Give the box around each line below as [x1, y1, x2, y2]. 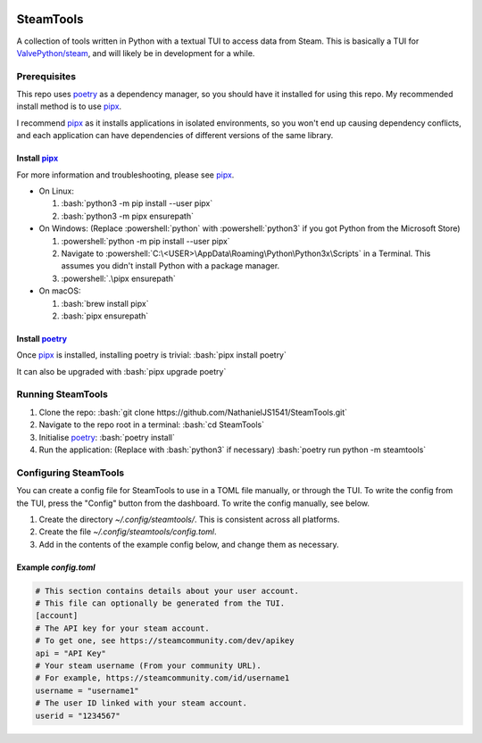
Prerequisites [16, 70, 76, 82]
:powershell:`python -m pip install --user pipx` [61, 235, 231, 246]
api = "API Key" [35, 648, 107, 658]
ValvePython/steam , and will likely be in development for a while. [16, 47, 255, 58]
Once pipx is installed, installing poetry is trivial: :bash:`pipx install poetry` [16, 350, 287, 360]
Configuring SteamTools [16, 466, 125, 479]
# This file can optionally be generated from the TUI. [35, 599, 286, 608]
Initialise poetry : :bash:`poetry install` [38, 432, 176, 442]
